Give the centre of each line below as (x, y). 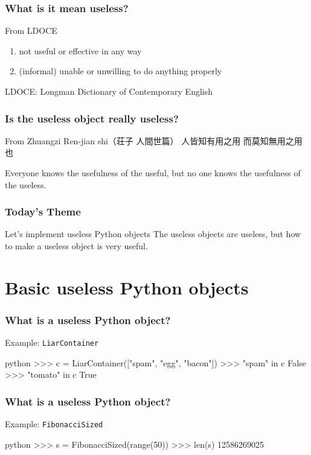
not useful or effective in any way (80, 50)
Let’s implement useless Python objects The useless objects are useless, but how (153, 234)
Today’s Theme (43, 212)
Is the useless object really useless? (92, 118)
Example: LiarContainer (52, 342)
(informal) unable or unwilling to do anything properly (120, 71)
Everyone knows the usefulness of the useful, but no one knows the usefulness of (153, 173)
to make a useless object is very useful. (76, 246)
